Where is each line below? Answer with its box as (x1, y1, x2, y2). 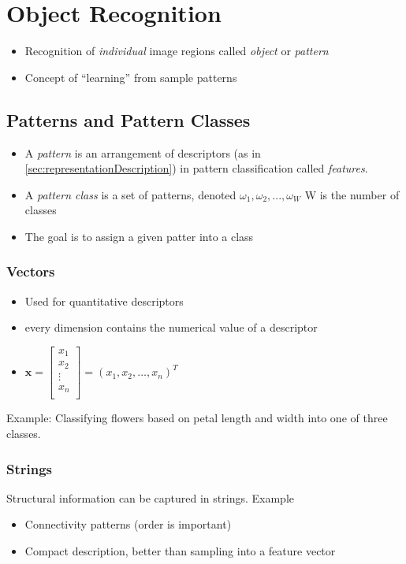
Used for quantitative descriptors (24, 292, 184, 309)
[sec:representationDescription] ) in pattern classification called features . (24, 160, 368, 176)
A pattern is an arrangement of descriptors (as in (24, 144, 261, 161)
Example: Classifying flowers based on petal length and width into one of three (6, 410, 388, 426)
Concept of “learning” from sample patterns (24, 69, 237, 85)
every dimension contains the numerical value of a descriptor (24, 319, 318, 336)
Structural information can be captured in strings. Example (6, 489, 294, 506)
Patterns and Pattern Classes (6, 107, 251, 132)
